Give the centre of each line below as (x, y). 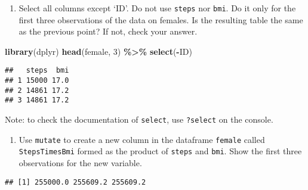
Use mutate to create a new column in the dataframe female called (142, 139)
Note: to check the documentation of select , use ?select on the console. (139, 119)
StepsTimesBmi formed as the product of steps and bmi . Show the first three (160, 151)
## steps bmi (37, 71)
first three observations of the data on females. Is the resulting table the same (161, 19)
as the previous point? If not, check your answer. (108, 31)
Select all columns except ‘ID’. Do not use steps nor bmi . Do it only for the (157, 8)
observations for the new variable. (80, 163)
